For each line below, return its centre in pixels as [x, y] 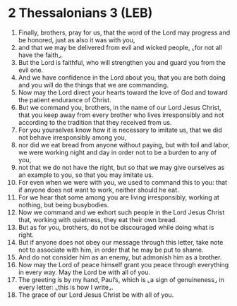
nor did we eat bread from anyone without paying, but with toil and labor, [124, 145]
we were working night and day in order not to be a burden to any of [117, 152]
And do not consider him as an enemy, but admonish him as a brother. [120, 257]
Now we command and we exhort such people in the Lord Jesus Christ [121, 212]
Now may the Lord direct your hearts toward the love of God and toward [123, 92]
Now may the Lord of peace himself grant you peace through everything [123, 264]
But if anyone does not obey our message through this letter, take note [121, 242]
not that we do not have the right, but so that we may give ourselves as [121, 167]
